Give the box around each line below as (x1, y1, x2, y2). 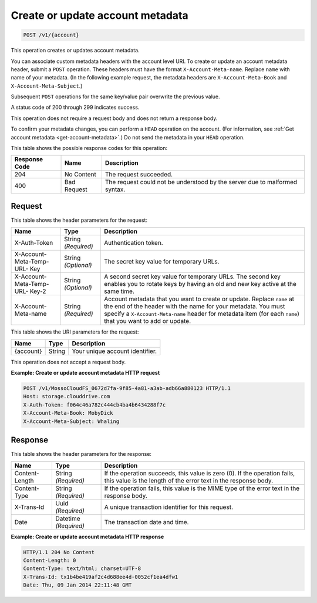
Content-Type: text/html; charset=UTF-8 (23, 565, 141, 572)
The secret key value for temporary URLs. (103, 258, 220, 266)
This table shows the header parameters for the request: (11, 216, 148, 224)
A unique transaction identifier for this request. (104, 503, 233, 511)
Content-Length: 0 (23, 557, 76, 564)
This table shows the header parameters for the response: (11, 451, 152, 458)
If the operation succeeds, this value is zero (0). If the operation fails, (104, 469, 295, 477)
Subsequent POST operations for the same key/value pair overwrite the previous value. (11, 93, 220, 100)
